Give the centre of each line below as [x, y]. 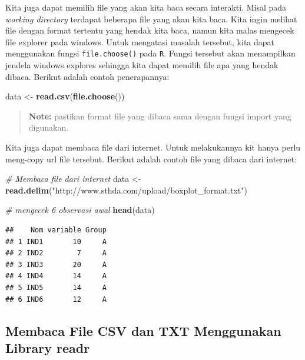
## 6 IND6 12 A [56, 299]
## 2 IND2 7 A [56, 253]
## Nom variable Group [56, 230]
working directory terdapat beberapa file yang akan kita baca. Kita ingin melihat [151, 19]
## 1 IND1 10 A [56, 241]
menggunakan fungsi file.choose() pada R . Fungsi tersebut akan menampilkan [150, 53]
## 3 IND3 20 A [56, 264]
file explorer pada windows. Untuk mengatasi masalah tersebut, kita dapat [140, 41]
